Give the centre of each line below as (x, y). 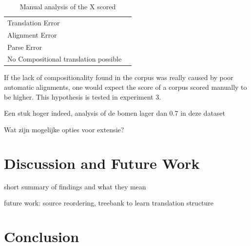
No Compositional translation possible (65, 59)
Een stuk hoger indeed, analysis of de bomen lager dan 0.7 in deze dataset (115, 113)
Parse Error (25, 47)
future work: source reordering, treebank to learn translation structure (109, 203)
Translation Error (34, 22)
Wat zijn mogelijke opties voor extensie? (64, 129)
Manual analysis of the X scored (68, 6)
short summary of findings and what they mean (75, 186)
